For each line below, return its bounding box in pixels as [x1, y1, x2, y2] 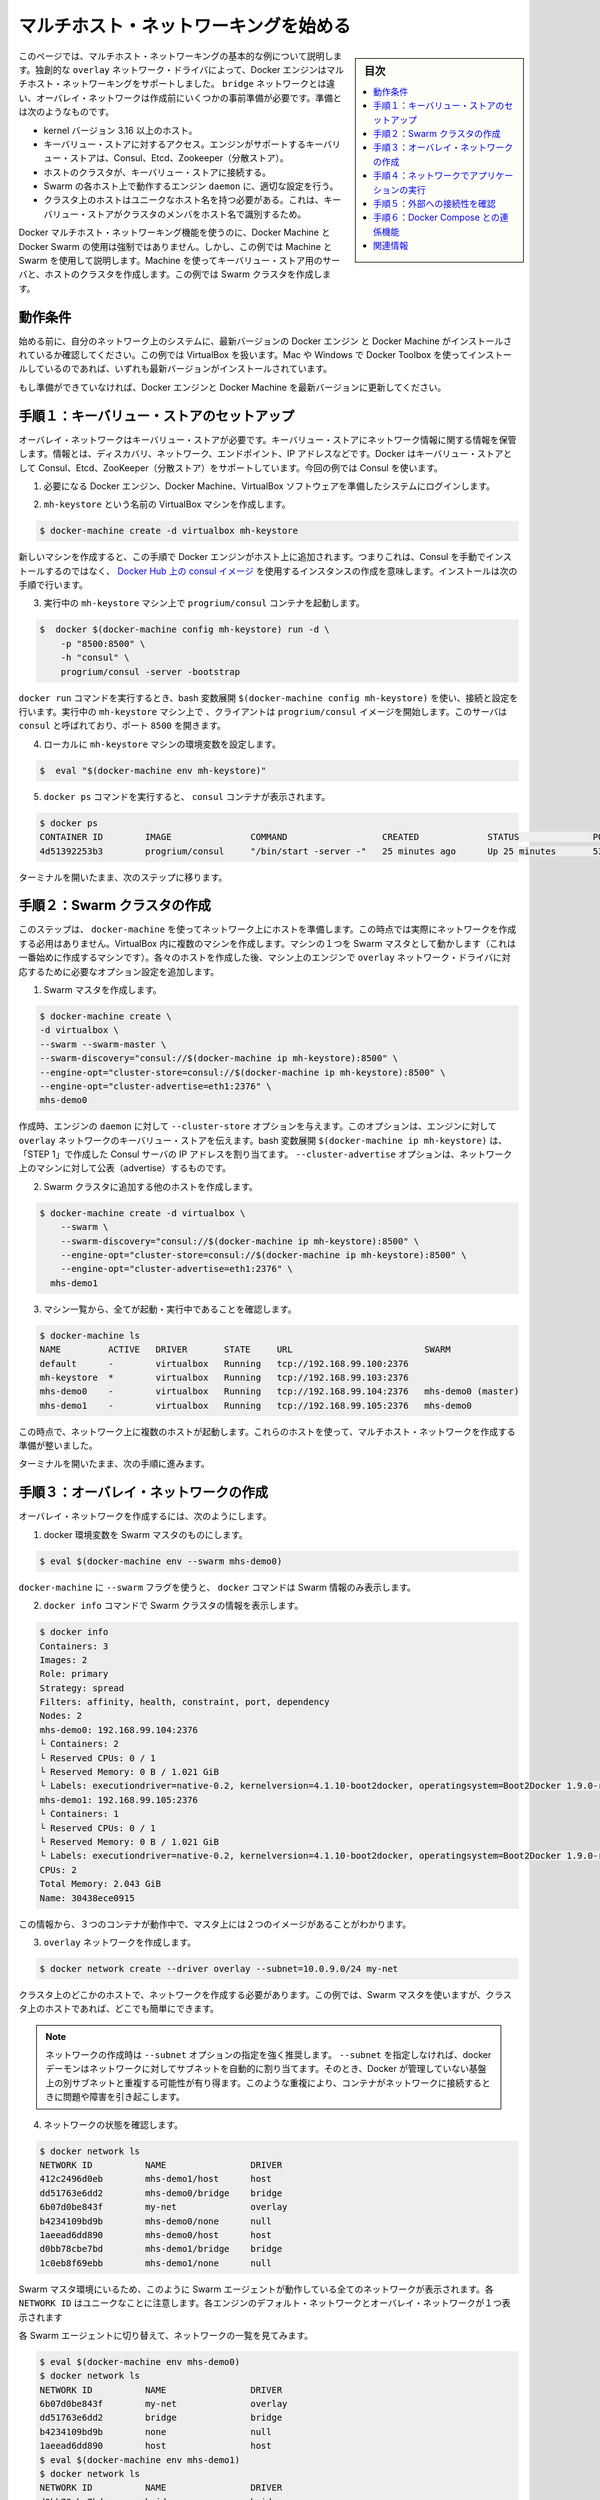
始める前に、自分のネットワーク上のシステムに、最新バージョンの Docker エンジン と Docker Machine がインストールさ [18, 335, 513, 347]
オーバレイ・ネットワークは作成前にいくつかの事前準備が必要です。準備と [35, 91, 342, 104]
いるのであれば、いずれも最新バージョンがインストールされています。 [44, 363, 333, 375]
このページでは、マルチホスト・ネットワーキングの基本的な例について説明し [18, 50, 334, 62]
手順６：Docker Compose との [373, 211, 500, 224]
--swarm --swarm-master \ [39, 1038, 167, 1050]
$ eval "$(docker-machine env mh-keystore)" [39, 765, 267, 776]
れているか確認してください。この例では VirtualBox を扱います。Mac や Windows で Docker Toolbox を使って [18, 349, 469, 361]
